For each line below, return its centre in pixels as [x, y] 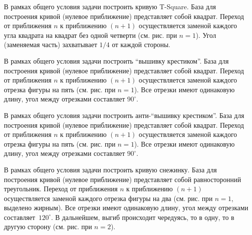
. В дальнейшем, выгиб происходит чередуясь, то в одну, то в [143, 217]
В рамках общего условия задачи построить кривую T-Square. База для [110, 6]
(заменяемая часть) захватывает [51, 44]
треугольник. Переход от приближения [61, 189]
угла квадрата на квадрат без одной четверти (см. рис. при [91, 35]
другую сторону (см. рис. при [48, 227]
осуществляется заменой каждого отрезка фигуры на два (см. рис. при [108, 198]
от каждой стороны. [141, 44]
